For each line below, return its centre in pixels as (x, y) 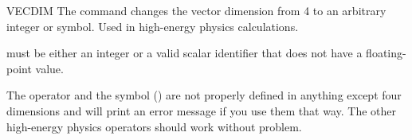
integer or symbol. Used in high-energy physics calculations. (153, 26)
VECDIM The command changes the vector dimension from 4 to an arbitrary (196, 10)
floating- (386, 53)
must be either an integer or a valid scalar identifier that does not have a (184, 53)
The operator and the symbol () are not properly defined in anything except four (204, 95)
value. (49, 68)
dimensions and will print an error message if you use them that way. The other (202, 110)
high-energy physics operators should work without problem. (154, 126)
